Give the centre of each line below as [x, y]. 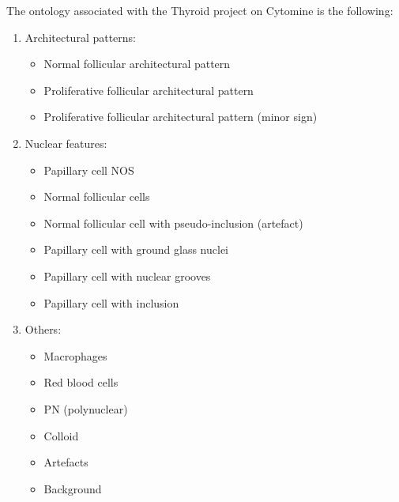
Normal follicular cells [97, 196]
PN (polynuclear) [86, 408]
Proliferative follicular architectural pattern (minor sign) [181, 117]
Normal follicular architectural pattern [137, 64]
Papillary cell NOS [89, 170]
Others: [43, 329]
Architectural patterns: [81, 37]
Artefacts [66, 462]
